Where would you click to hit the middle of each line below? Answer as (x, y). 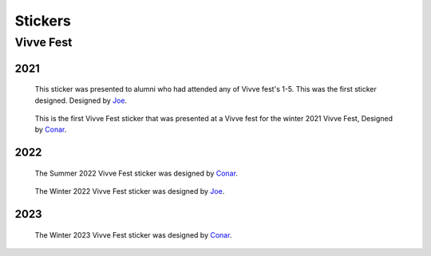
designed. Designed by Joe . (81, 100)
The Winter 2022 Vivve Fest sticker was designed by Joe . (130, 191)
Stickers (43, 21)
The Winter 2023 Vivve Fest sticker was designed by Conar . (133, 234)
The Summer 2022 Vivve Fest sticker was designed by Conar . (136, 173)
